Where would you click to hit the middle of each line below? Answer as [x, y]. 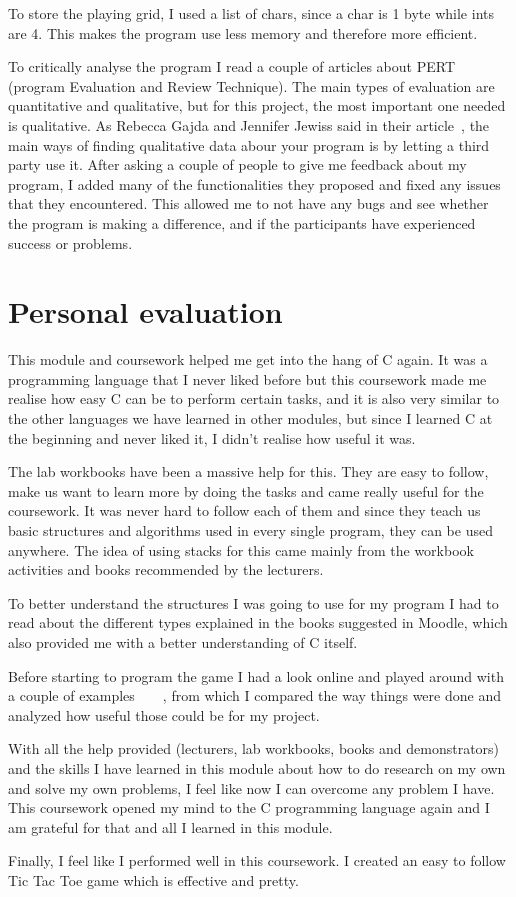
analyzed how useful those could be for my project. [164, 714]
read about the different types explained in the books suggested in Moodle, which [258, 622]
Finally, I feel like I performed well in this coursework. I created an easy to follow [257, 860]
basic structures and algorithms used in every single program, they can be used [250, 530]
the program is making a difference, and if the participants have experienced [242, 222]
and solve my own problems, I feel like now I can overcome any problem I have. [251, 787]
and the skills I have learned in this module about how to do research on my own [257, 767]
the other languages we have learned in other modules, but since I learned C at [250, 418]
